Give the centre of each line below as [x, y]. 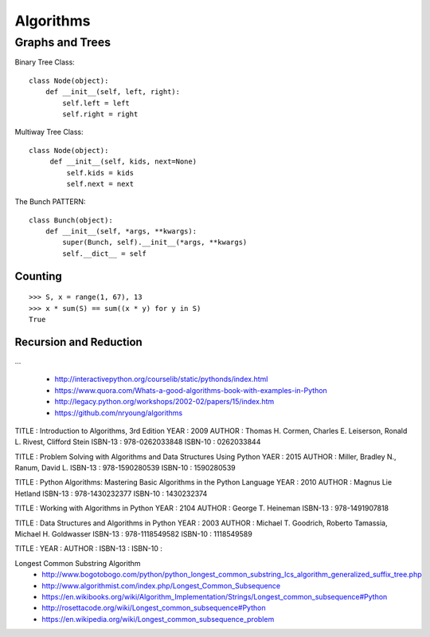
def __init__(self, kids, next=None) [123, 162]
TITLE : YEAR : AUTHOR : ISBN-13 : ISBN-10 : [88, 549]
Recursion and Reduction [78, 342]
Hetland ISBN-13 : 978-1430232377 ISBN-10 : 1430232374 [111, 493]
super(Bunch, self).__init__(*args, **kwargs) [155, 242]
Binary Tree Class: [45, 62]
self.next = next [100, 184]
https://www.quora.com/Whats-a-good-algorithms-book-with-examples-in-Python [191, 390]
